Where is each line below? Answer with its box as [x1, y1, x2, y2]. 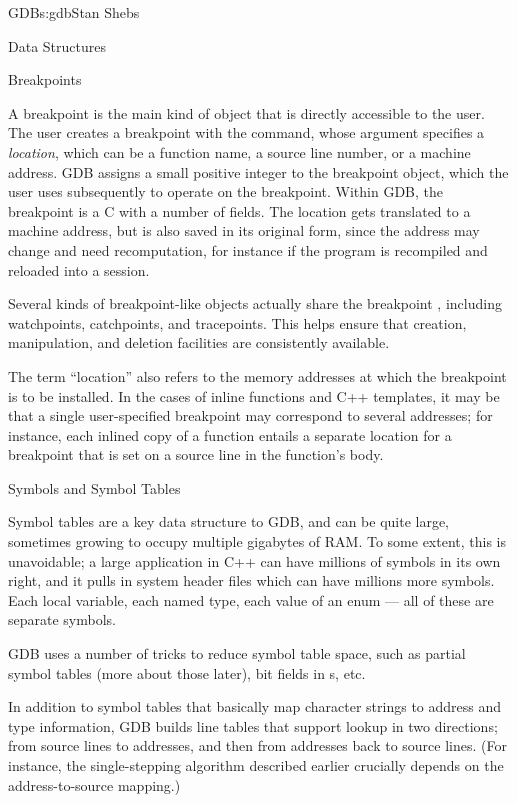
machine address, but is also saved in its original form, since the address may [8, 220, 480, 241]
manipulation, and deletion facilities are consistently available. [8, 332, 390, 353]
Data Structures [8, 35, 106, 56]
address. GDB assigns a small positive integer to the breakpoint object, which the [8, 161, 509, 182]
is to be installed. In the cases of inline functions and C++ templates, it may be [8, 385, 500, 406]
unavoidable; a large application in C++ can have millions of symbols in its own [8, 550, 501, 571]
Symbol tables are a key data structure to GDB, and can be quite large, [8, 511, 450, 532]
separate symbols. [8, 609, 116, 630]
